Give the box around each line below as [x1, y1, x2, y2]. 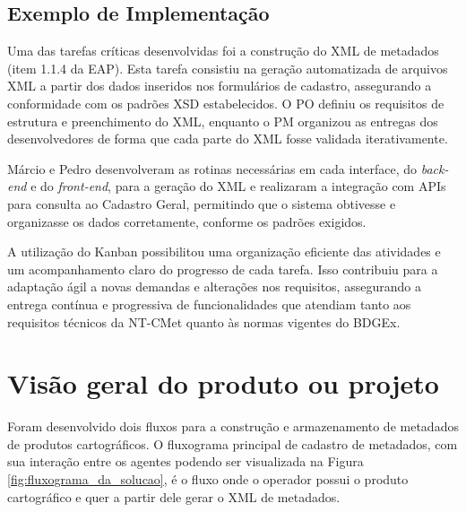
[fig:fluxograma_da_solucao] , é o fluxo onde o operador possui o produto [7, 470, 409, 489]
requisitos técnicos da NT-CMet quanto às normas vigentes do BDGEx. [7, 312, 401, 331]
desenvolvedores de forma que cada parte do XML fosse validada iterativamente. [7, 129, 448, 148]
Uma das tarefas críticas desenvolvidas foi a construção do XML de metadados [7, 41, 439, 60]
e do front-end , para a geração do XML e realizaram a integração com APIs [30, 177, 446, 195]
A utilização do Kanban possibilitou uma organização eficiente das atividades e [7, 242, 441, 261]
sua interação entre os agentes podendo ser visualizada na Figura [7, 452, 364, 471]
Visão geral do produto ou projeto [7, 365, 439, 402]
